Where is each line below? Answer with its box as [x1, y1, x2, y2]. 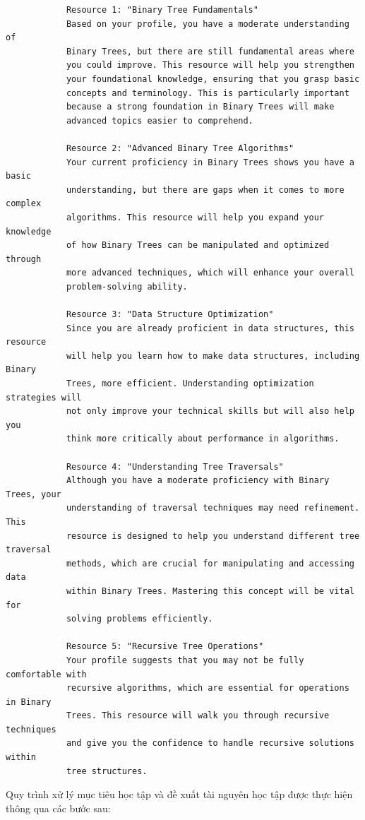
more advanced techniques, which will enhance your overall [66, 268, 354, 278]
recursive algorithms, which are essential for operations [66, 683, 349, 694]
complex [6, 198, 42, 209]
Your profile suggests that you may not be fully [66, 655, 304, 665]
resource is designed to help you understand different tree [66, 530, 360, 541]
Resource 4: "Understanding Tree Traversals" [66, 461, 284, 472]
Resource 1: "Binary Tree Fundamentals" [66, 5, 258, 15]
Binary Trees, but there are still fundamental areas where [66, 46, 354, 57]
